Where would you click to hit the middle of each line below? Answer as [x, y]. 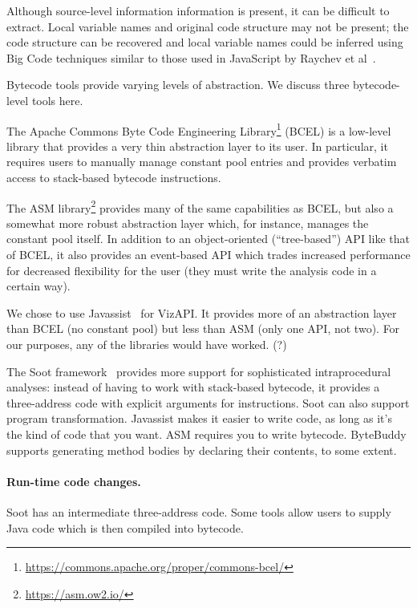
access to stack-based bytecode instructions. [114, 177]
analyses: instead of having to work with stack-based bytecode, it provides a [193, 387]
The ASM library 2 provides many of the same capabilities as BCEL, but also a [200, 206]
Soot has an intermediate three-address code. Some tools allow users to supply [199, 511]
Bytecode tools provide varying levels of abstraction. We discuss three [178, 85]
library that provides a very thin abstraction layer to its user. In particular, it [197, 146]
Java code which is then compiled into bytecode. [125, 527]
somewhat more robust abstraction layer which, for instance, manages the [188, 223]
